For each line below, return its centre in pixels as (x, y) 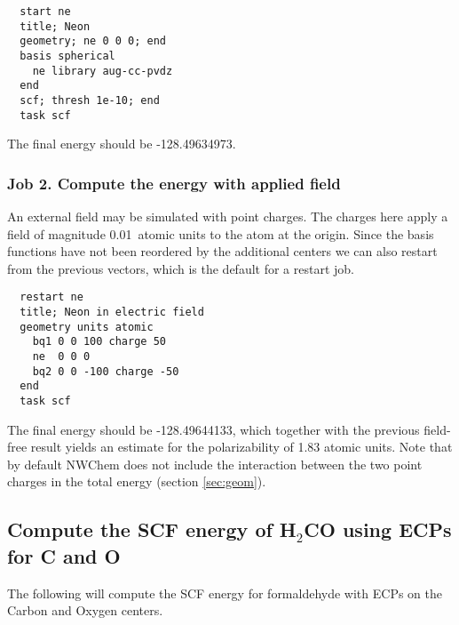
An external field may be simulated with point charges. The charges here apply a (228, 216)
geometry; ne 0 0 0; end (93, 41)
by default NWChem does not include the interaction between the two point (215, 464)
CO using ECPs (378, 529)
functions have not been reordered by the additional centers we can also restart (222, 251)
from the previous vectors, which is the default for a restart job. (181, 268)
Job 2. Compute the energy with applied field (174, 183)
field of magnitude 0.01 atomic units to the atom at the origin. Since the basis (221, 233)
